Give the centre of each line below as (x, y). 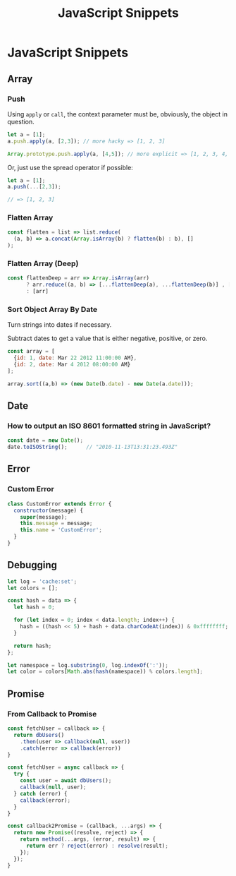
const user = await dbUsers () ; (66, 781)
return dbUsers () (39, 735)
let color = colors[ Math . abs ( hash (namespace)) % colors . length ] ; (105, 672)
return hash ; (33, 646)
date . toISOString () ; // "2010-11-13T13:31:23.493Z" (93, 447)
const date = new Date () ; (45, 440)
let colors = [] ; (33, 588)
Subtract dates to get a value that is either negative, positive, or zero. (107, 338)
